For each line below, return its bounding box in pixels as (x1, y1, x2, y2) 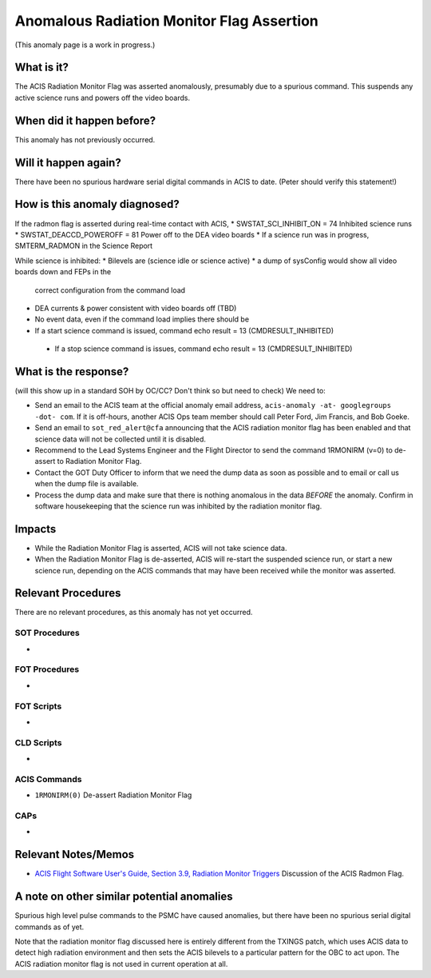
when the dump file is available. (34, 479, 139, 489)
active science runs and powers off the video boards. (14, 93, 191, 102)
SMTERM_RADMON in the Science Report (14, 241, 153, 251)
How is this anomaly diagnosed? (14, 198, 180, 211)
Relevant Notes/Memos (14, 848, 135, 861)
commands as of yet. (14, 922, 85, 932)
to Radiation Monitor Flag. (57, 457, 142, 466)
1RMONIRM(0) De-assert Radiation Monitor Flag (34, 790, 192, 800)
